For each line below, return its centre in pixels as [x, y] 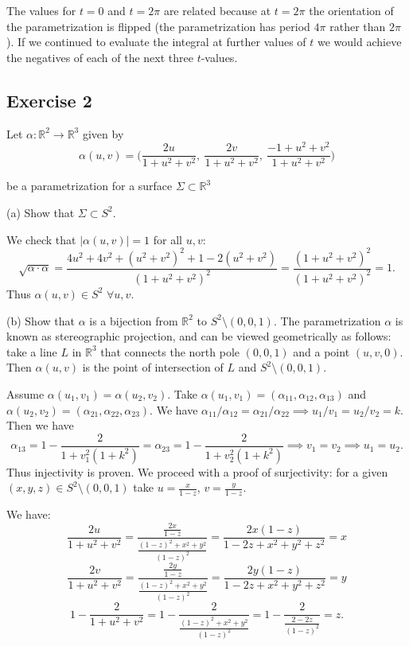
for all [167, 239]
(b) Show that [41, 320]
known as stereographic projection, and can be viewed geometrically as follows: [199, 336]
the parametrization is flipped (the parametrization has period [158, 26]
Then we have [40, 425]
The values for [41, 10]
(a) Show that [41, 212]
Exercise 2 [49, 100]
